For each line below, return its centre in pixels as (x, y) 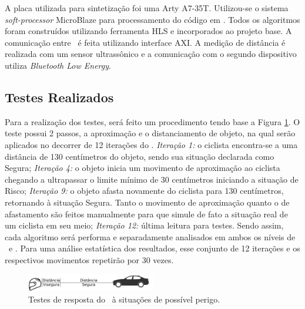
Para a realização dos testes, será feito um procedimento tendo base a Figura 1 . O (152, 121)
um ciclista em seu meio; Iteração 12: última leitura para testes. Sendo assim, (144, 225)
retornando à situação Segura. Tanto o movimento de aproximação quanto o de (147, 202)
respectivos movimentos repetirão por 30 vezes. (89, 259)
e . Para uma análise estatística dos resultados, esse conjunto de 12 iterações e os (154, 248)
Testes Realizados (59, 97)
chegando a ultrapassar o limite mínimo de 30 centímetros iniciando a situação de (152, 179)
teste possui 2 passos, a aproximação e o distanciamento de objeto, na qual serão (150, 133)
